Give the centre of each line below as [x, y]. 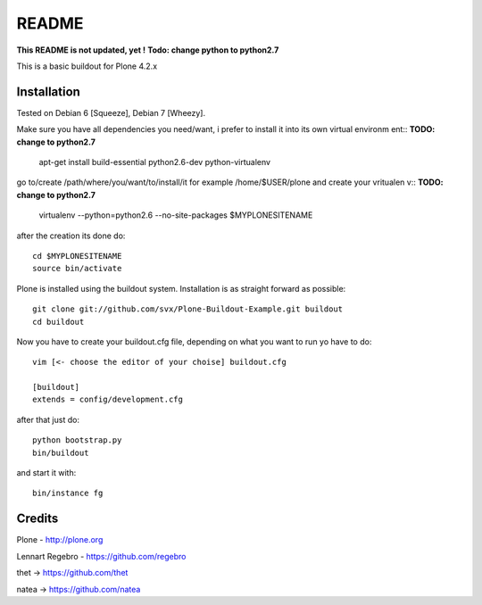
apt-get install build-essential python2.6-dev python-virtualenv [155, 162]
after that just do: [48, 419]
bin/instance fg [68, 493]
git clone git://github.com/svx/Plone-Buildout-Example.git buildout [188, 309]
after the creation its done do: [71, 236]
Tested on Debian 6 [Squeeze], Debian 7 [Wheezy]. [111, 112]
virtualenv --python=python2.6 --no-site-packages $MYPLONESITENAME [176, 215]
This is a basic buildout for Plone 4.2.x [87, 66]
